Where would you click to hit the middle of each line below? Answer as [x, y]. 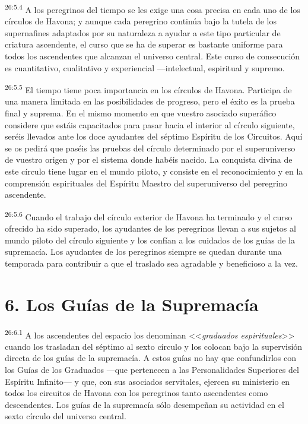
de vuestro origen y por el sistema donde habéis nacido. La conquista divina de [149, 159]
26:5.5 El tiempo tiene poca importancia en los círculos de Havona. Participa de [148, 89]
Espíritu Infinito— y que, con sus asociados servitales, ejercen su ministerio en [147, 381]
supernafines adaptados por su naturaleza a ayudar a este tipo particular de [143, 32]
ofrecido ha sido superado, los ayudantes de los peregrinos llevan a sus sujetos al [150, 228]
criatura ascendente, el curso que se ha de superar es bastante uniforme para [144, 44]
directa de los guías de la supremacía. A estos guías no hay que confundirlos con [151, 358]
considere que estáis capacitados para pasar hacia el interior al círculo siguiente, [150, 124]
